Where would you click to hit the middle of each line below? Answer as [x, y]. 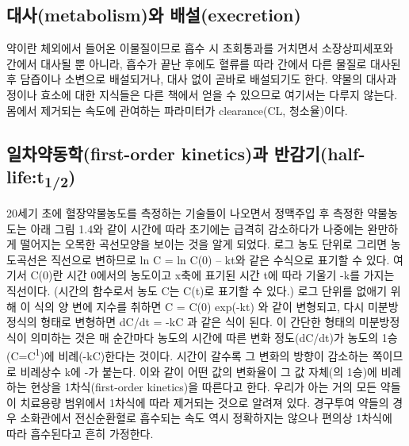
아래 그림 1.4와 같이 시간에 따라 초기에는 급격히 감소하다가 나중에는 [197, 228]
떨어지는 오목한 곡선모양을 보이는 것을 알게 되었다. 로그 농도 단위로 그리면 [204, 244]
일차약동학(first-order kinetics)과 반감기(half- [186, 153]
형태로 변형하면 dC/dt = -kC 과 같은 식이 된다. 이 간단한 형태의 [198, 322]
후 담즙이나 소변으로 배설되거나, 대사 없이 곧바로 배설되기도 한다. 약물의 [185, 79]
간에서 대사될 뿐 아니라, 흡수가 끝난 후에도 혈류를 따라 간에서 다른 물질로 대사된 [204, 63]
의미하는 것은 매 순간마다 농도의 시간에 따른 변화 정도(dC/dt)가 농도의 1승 [214, 337]
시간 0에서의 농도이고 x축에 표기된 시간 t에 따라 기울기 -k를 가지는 [230, 275]
